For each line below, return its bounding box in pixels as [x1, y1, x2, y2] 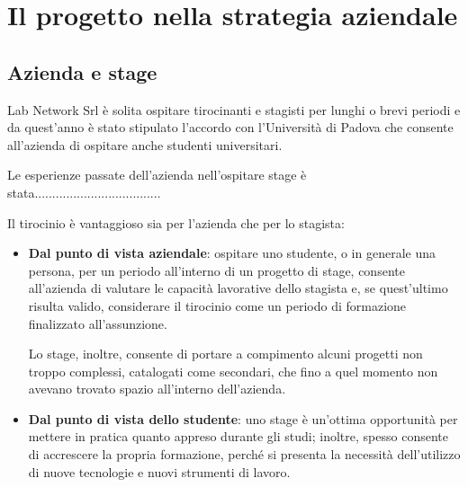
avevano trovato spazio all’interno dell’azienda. [28, 379, 286, 398]
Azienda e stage [7, 58, 157, 85]
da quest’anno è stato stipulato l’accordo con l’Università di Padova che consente [7, 118, 454, 137]
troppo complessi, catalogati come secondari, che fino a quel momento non [28, 361, 438, 380]
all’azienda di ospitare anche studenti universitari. [7, 135, 283, 154]
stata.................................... [7, 182, 161, 201]
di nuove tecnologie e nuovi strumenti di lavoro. [28, 462, 291, 481]
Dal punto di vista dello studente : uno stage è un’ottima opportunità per [28, 409, 458, 428]
